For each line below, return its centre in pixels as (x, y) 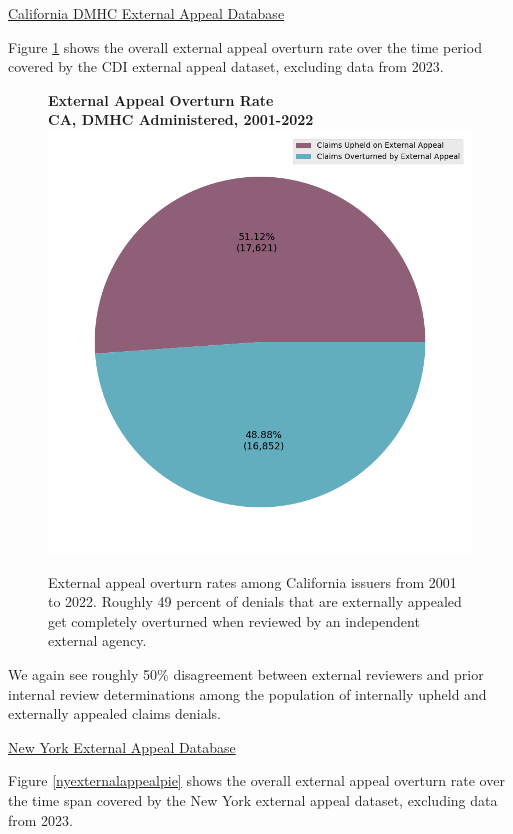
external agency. (97, 640)
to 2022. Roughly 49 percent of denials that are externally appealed (255, 601)
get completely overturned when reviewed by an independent (234, 620)
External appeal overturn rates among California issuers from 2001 (252, 581)
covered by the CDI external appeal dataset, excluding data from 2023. (226, 66)
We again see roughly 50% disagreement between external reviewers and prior (246, 673)
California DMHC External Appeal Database (146, 13)
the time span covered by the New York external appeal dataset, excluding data (253, 799)
